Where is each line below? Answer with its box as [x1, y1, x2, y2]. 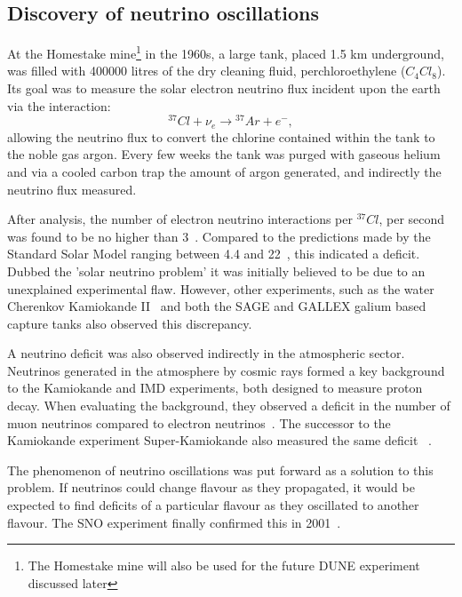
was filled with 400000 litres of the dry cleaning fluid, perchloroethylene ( [7, 61, 406, 80]
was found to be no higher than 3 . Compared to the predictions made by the [7, 227, 431, 245]
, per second [378, 210, 445, 228]
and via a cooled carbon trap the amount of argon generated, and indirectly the [7, 162, 442, 180]
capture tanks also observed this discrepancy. [7, 314, 252, 332]
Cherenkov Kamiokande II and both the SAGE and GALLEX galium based [7, 297, 426, 315]
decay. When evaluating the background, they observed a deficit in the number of [7, 396, 450, 415]
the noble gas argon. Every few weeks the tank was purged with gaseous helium [7, 145, 441, 163]
